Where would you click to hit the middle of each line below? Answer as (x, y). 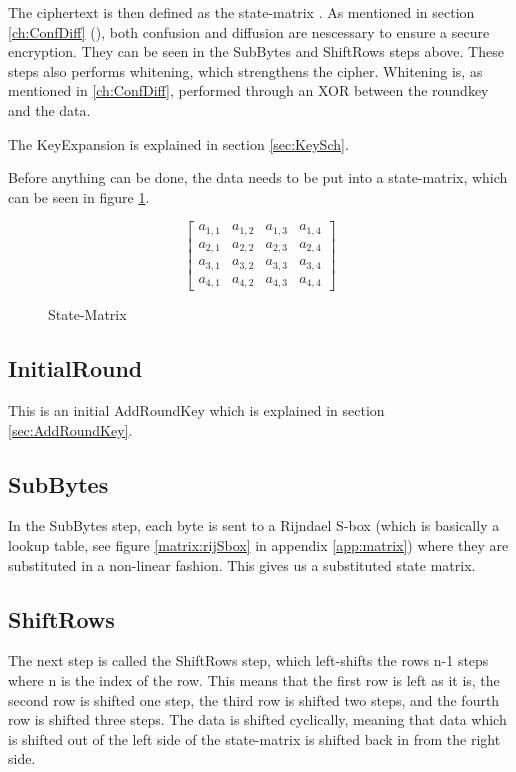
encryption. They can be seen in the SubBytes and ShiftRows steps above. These (256, 51)
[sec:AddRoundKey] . (70, 429)
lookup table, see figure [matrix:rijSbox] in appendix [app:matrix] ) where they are (258, 545)
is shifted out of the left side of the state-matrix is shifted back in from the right (254, 738)
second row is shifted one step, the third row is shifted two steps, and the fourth (254, 699)
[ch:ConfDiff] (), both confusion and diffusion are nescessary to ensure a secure (249, 31)
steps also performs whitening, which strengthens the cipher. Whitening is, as (245, 70)
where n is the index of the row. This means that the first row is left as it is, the (254, 680)
